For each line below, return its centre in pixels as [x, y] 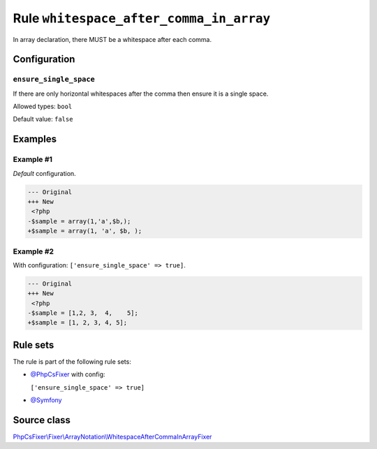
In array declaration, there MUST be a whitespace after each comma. [112, 39]
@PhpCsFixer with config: [68, 374]
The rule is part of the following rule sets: [72, 361]
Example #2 [34, 251]
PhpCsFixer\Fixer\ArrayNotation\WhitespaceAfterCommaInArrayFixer [112, 437]
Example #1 [32, 159]
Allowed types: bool [43, 106]
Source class [42, 420]
